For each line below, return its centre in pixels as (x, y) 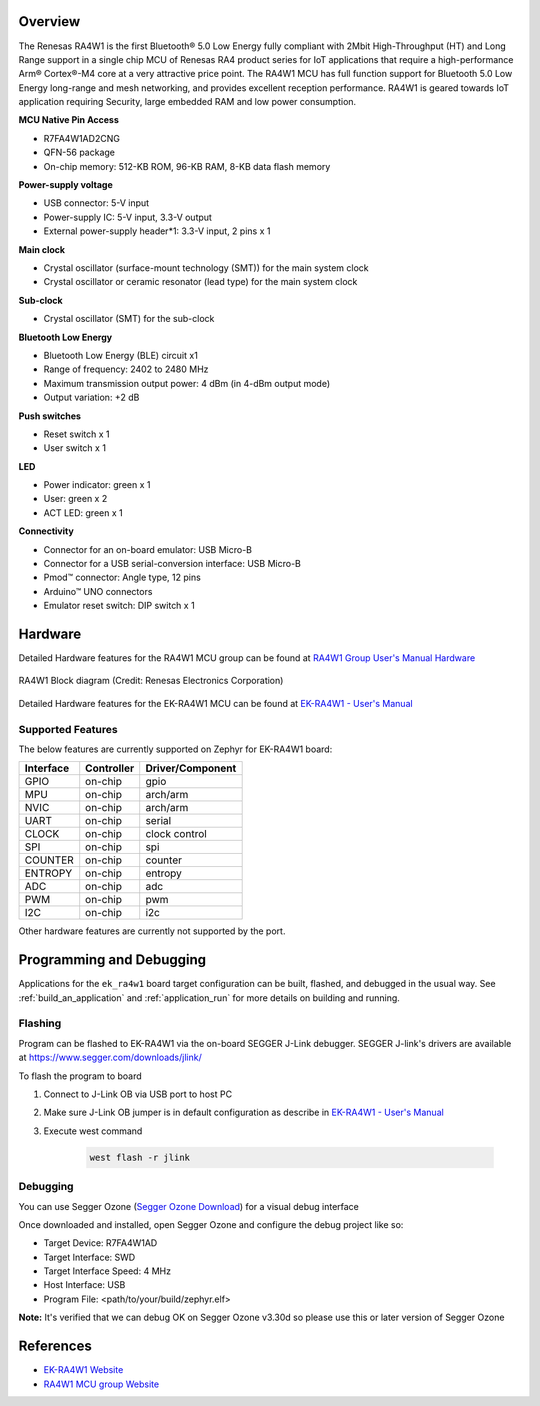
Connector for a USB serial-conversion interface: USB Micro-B (172, 564)
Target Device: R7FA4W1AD (100, 1243)
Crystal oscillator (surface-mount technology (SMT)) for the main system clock (206, 267)
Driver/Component (191, 768)
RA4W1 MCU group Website (101, 1384)
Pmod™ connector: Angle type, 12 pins (122, 577)
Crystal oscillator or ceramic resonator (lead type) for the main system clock (200, 282)
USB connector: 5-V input (96, 203)
